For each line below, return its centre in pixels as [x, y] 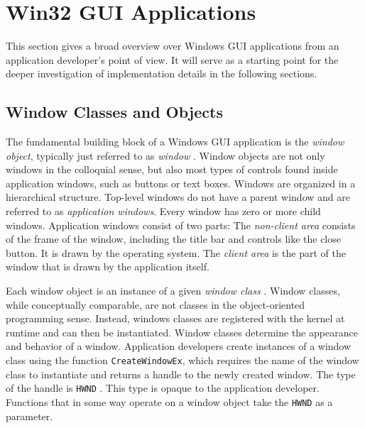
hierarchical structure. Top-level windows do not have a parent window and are [178, 197]
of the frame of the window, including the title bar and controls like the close [173, 239]
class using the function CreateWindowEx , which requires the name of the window [182, 360]
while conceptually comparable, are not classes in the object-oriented [156, 304]
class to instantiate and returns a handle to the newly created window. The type [181, 374]
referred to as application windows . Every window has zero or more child [163, 211]
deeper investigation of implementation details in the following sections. [162, 73]
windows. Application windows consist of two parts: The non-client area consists [181, 225]
